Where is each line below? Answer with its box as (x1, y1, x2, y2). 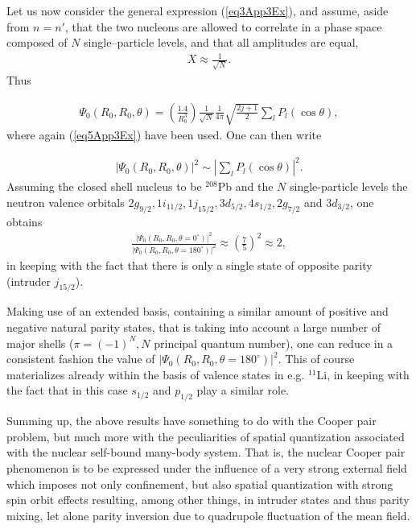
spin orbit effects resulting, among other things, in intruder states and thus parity (6, 491, 410, 508)
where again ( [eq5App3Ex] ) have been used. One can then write (6, 126, 322, 143)
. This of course (278, 350, 355, 367)
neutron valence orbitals (6, 193, 125, 210)
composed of (6, 34, 68, 51)
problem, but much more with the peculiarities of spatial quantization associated (6, 428, 405, 444)
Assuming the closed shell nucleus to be (6, 178, 202, 195)
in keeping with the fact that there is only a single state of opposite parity (6, 257, 373, 273)
